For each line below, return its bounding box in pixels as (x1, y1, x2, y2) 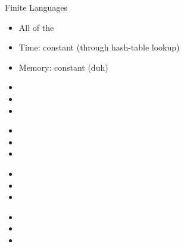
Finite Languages (5, 1, 68, 13)
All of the (18, 21, 54, 33)
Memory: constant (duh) (18, 61, 108, 73)
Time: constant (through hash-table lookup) (18, 41, 180, 53)
